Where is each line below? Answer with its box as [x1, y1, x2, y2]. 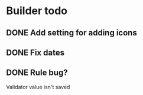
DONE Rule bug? [6, 68, 68, 78]
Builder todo [6, 4, 68, 18]
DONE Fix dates [6, 47, 65, 57]
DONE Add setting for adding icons [6, 28, 137, 38]
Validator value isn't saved [6, 83, 70, 90]
